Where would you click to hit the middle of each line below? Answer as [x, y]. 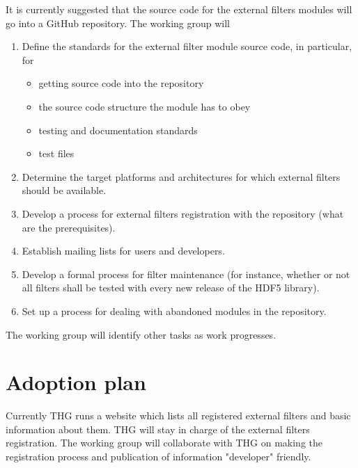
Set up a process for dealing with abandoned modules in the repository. [174, 310]
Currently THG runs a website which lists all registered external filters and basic [178, 415]
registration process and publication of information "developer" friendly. [158, 456]
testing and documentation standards [118, 130]
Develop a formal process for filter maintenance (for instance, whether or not [186, 274]
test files [56, 153]
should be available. [64, 190]
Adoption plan [76, 382]
